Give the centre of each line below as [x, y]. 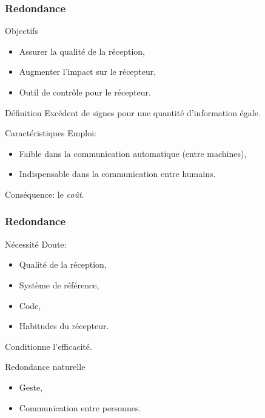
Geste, [31, 387]
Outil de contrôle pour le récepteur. [85, 92]
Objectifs [22, 31]
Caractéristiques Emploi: [51, 133]
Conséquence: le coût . [45, 194]
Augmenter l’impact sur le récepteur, [88, 71]
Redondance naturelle [45, 367]
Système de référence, [59, 284]
